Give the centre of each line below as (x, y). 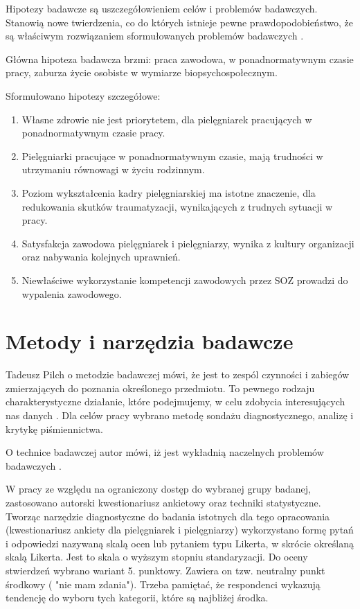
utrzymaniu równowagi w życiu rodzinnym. (113, 169)
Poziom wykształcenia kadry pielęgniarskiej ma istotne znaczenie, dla (169, 192)
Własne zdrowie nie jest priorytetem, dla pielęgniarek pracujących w (167, 119)
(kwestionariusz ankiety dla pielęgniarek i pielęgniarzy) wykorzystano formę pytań (180, 530)
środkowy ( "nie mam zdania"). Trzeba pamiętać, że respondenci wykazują (163, 584)
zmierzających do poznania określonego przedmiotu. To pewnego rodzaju (160, 388)
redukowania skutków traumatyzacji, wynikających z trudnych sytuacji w (177, 206)
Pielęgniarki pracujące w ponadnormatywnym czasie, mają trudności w (172, 156)
